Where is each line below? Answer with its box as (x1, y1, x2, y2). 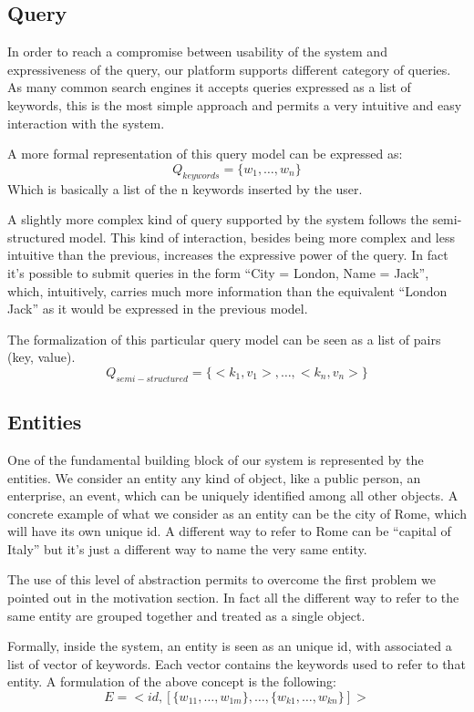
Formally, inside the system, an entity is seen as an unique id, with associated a (7, 636, 452, 655)
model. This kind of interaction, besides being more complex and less (68, 227, 456, 246)
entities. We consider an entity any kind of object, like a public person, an (7, 468, 421, 487)
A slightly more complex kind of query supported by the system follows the (7, 210, 428, 229)
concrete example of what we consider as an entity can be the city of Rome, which (7, 503, 467, 522)
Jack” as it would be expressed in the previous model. (7, 299, 308, 318)
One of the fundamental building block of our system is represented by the (7, 449, 424, 469)
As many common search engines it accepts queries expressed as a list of (7, 77, 411, 97)
